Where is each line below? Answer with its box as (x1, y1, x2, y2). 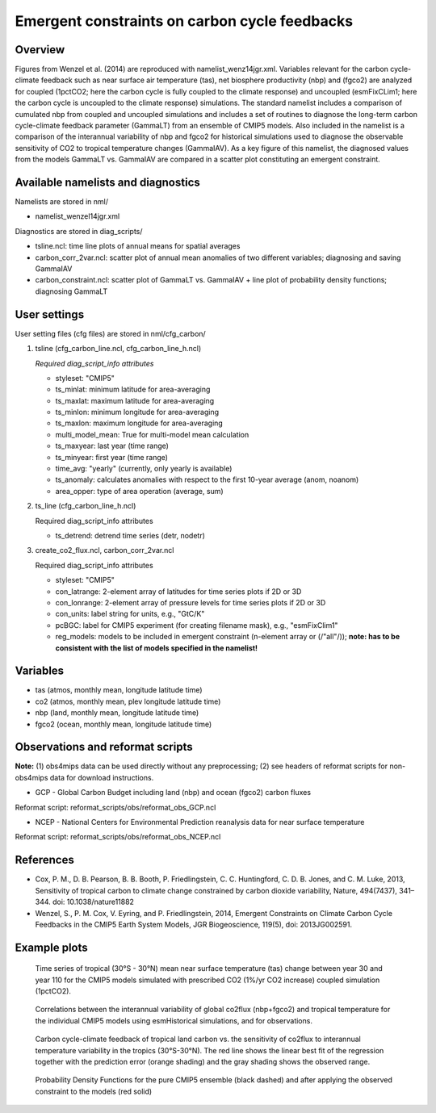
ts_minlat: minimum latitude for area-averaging (55, 384, 211, 395)
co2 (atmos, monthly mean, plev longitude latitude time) (35, 697, 221, 706)
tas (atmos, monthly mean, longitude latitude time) (35, 685, 203, 695)
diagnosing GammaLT (35, 287, 108, 296)
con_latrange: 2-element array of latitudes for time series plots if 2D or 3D (55, 586, 302, 596)
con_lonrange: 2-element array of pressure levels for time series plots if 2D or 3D (55, 597, 326, 607)
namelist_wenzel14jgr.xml (35, 211, 120, 221)
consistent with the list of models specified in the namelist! (55, 642, 258, 653)
